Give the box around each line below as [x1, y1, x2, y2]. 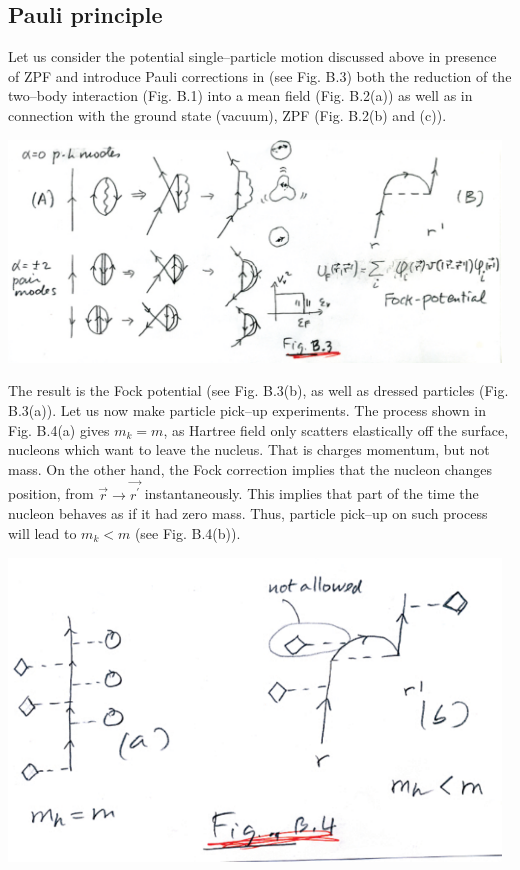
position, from [8, 483, 94, 504]
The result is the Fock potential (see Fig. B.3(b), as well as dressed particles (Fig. [8, 380, 509, 401]
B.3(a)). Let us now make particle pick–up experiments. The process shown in [8, 400, 487, 421]
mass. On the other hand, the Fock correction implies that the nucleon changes [8, 458, 492, 479]
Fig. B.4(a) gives [8, 419, 110, 440]
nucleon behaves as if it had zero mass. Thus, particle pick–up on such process [8, 503, 488, 524]
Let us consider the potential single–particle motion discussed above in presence [8, 46, 497, 67]
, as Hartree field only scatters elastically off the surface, [163, 419, 509, 440]
